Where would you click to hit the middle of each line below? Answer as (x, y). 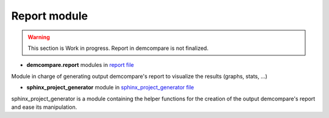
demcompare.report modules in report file (80, 65)
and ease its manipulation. (44, 107)
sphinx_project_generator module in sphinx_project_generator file (110, 88)
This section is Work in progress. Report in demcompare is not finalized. (118, 48)
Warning (39, 37)
